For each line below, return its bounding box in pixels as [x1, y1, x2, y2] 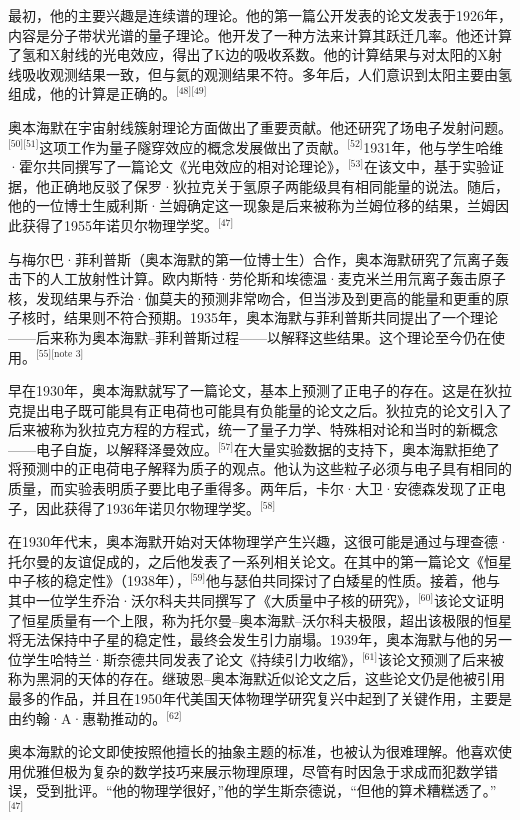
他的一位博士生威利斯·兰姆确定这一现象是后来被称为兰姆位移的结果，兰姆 [8, 195, 495, 216]
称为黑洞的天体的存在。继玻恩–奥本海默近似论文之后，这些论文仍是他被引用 [8, 668, 505, 689]
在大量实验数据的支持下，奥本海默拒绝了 [234, 438, 501, 459]
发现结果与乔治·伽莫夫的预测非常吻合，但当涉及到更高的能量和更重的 [35, 287, 495, 308]
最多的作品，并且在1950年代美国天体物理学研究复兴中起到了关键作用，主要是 [8, 688, 512, 708]
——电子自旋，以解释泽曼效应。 [8, 438, 218, 459]
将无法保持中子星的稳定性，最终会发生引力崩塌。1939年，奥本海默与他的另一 [8, 629, 512, 650]
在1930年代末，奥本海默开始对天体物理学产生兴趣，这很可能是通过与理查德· [8, 531, 509, 552]
